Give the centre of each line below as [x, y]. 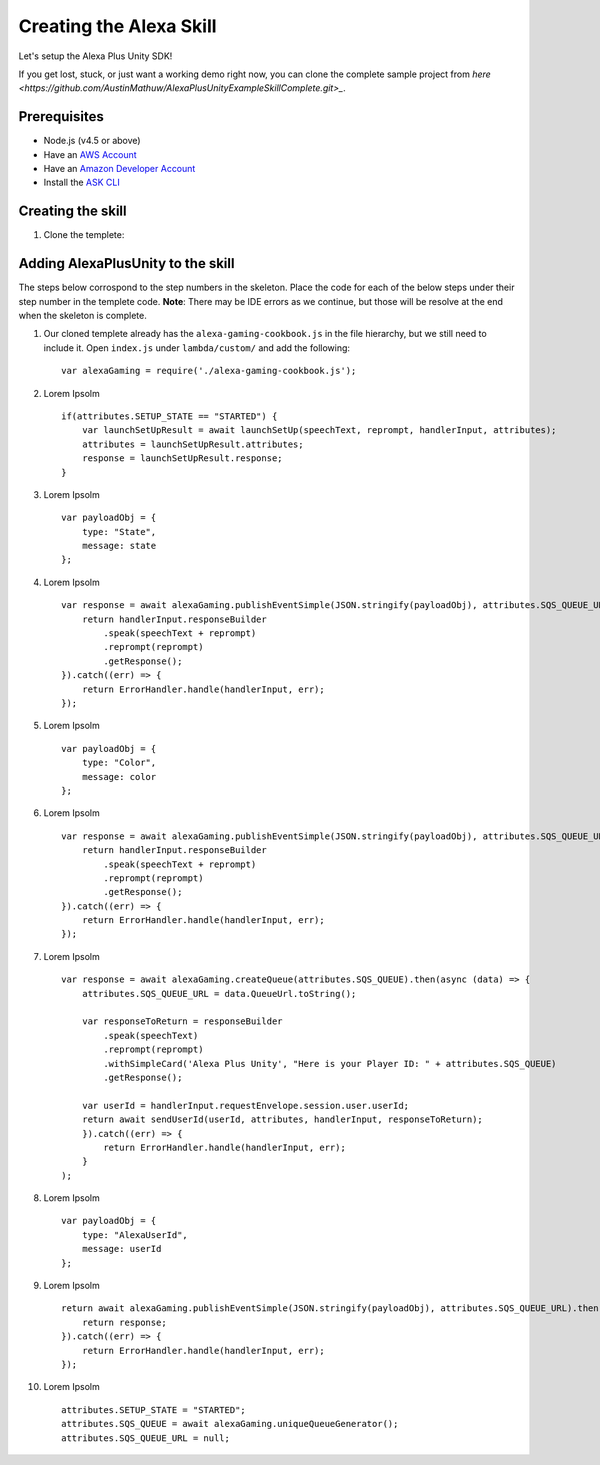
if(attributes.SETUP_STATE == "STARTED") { [169, 416]
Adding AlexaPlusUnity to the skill [126, 263]
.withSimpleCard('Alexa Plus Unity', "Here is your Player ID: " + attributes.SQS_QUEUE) [330, 1063]
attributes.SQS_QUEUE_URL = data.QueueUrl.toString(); [219, 993]
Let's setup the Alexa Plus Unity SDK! [95, 56]
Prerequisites [61, 116]
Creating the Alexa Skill [117, 26]
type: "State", [119, 531]
